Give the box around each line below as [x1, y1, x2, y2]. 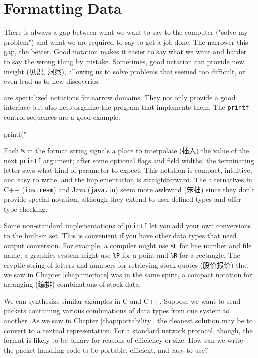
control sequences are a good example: [4, 111, 120, 122]
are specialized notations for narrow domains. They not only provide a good [4, 92, 236, 102]
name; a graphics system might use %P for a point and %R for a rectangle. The [4, 250, 240, 260]
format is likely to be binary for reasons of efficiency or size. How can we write [4, 335, 243, 345]
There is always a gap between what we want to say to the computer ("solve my [4, 27, 248, 37]
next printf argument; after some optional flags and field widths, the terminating [4, 155, 254, 165]
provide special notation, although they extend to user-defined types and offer [4, 194, 241, 204]
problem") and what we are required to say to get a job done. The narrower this [4, 36, 248, 47]
